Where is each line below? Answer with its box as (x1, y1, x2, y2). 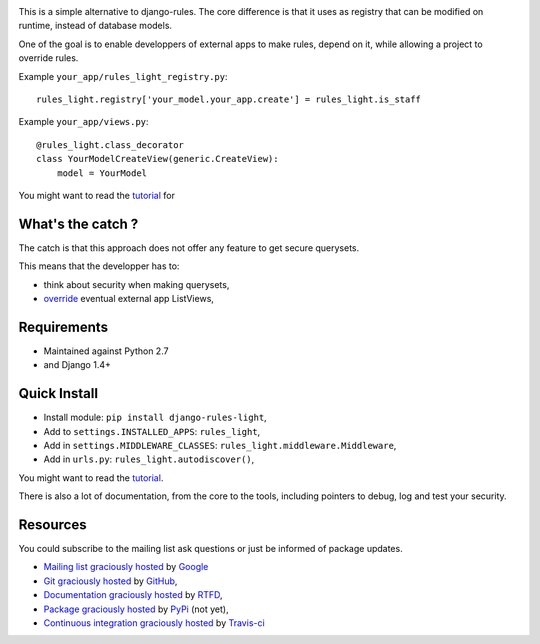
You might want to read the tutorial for (18, 189, 175, 201)
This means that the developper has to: (18, 260, 180, 272)
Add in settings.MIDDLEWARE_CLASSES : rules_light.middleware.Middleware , (43, 439, 397, 451)
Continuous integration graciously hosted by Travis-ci (43, 617, 265, 629)
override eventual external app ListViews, (43, 292, 215, 304)
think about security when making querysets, (43, 278, 230, 290)
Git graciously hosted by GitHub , (43, 575, 178, 587)
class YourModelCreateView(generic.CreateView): (36, 153, 279, 165)
